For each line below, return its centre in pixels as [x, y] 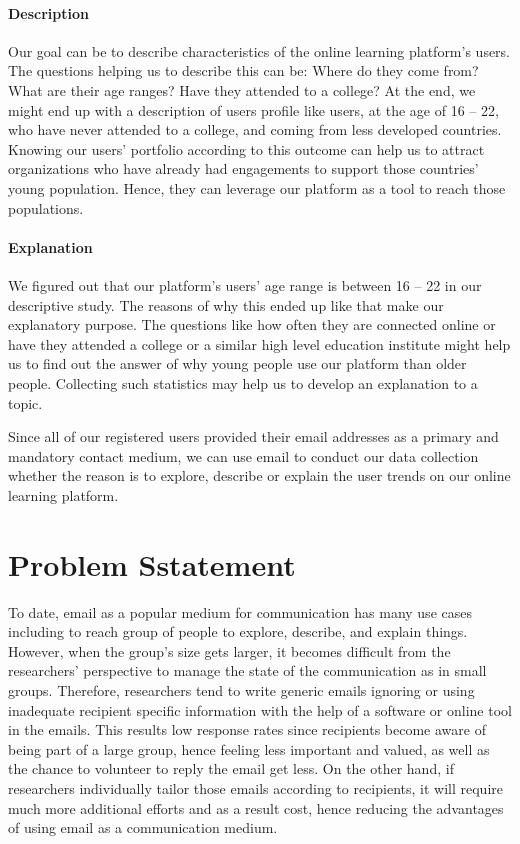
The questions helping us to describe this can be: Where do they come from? [243, 70]
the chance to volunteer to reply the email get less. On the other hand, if [231, 768]
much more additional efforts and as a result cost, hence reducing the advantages [256, 807]
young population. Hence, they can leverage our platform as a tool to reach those [257, 187]
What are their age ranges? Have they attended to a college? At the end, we [242, 89]
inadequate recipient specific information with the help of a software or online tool [260, 709]
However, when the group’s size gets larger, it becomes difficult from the [229, 650]
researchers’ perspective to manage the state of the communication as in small [247, 670]
